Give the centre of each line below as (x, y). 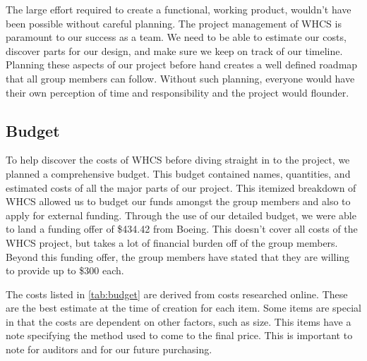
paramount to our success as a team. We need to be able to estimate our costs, (176, 37)
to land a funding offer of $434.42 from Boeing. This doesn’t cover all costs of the (182, 229)
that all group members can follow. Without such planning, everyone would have (180, 78)
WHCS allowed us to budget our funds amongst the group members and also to (178, 201)
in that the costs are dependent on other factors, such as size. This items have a (179, 321)
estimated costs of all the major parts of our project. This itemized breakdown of (181, 187)
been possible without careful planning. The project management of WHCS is (174, 23)
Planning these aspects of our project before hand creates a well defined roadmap (182, 65)
